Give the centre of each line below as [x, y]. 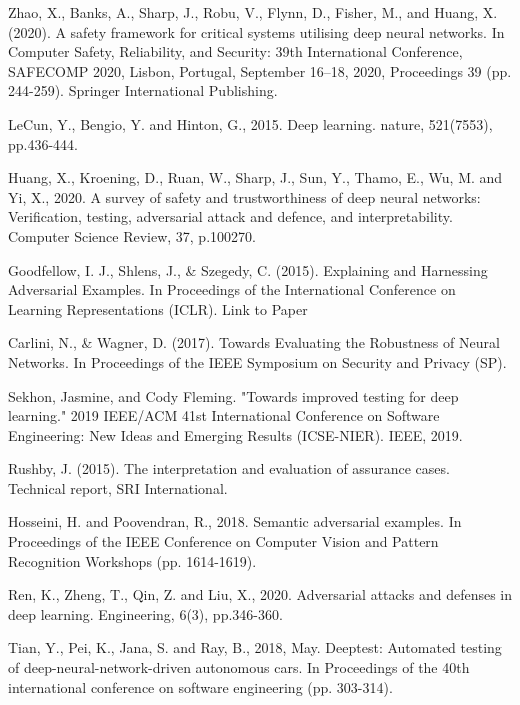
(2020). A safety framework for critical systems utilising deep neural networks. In [256, 31]
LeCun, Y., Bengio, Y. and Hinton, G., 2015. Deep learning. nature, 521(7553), [250, 123]
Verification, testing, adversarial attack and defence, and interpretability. [230, 216]
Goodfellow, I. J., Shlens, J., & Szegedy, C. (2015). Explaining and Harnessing [248, 269]
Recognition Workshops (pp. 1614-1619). [132, 560]
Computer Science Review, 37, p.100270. [132, 235]
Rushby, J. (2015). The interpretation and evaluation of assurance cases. [229, 468]
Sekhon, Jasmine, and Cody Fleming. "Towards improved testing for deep [233, 395]
